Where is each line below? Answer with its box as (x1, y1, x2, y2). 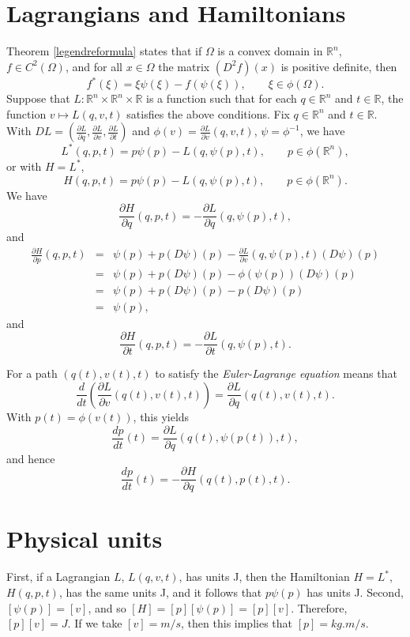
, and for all (65, 58, 122, 74)
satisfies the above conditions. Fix (126, 105, 290, 122)
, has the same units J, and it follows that (58, 583, 262, 600)
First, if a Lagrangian (6, 568, 111, 585)
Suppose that (6, 90, 70, 107)
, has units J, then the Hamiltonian (179, 568, 350, 585)
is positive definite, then (280, 58, 397, 74)
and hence (6, 450, 55, 466)
